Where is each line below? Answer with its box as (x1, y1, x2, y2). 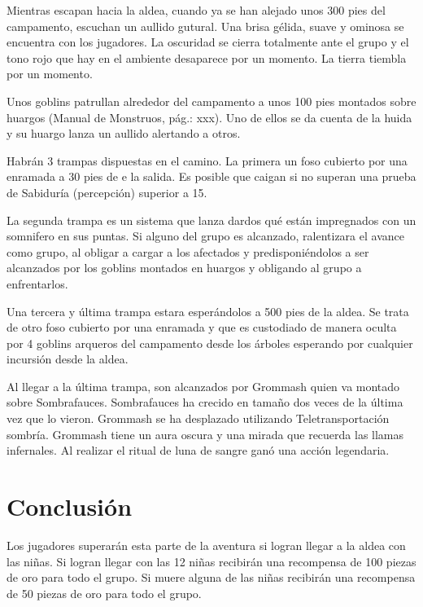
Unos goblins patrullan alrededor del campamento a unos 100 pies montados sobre (7, 92, 416, 109)
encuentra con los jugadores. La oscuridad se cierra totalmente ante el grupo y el (7, 33, 409, 51)
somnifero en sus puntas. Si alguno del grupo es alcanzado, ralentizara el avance (7, 227, 404, 244)
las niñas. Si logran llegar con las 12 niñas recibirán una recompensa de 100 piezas (7, 552, 416, 570)
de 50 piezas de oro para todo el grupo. (7, 584, 202, 601)
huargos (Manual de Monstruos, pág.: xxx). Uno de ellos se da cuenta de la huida (7, 108, 412, 125)
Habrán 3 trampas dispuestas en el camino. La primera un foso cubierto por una (7, 152, 408, 169)
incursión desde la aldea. (7, 350, 129, 367)
